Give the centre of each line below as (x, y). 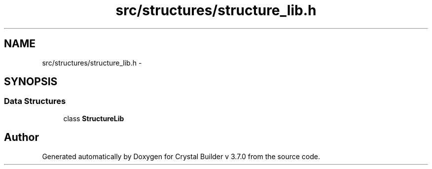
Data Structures (35, 101)
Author (21, 137)
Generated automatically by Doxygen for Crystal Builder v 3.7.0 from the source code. (181, 156)
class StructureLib (94, 118)
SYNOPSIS (31, 82)
